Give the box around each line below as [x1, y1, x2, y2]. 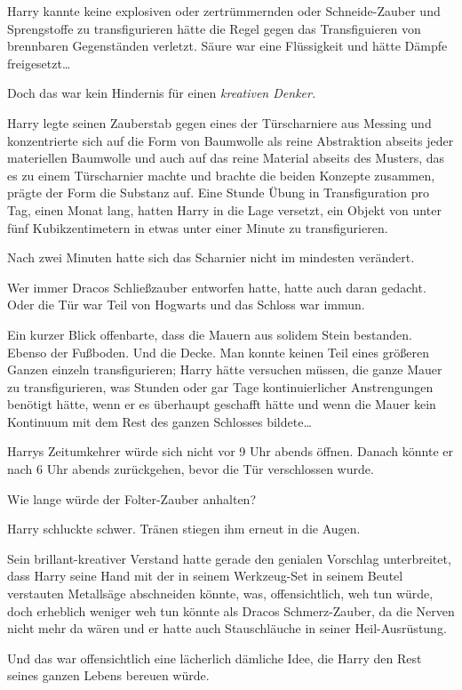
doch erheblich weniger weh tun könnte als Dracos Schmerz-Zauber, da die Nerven [7, 601, 455, 620]
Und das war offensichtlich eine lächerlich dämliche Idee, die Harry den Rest [7, 648, 422, 667]
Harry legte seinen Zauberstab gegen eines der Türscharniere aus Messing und [7, 113, 432, 132]
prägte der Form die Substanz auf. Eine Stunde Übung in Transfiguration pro [7, 183, 429, 202]
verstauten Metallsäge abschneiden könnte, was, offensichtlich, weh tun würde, [7, 584, 434, 603]
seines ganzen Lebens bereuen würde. [7, 666, 210, 685]
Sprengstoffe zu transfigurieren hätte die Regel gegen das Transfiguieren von [7, 19, 421, 37]
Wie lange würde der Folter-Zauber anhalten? [7, 489, 256, 508]
